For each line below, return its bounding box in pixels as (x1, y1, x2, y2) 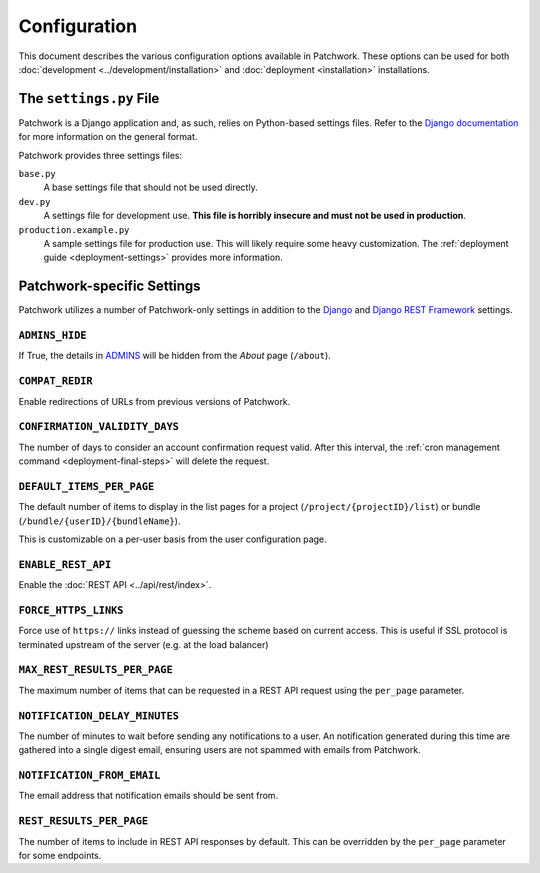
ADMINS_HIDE (18, 329, 87, 342)
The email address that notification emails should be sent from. (18, 790, 279, 802)
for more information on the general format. (18, 131, 198, 143)
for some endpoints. (18, 850, 102, 862)
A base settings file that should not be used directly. (43, 181, 259, 194)
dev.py (18, 196, 51, 207)
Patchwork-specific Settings (18, 278, 201, 295)
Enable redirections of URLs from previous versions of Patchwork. (18, 395, 291, 407)
